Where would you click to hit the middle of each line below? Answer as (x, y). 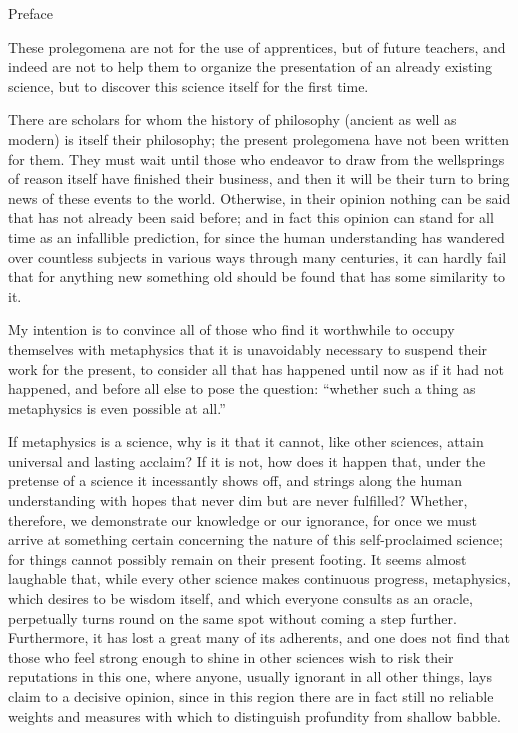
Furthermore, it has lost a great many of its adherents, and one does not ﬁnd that (259, 637)
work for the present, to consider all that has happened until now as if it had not (256, 368)
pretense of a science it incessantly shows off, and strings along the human (235, 480)
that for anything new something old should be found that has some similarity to (257, 276)
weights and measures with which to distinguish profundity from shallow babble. (254, 715)
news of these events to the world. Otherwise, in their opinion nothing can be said (259, 197)
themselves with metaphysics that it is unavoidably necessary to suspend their (248, 348)
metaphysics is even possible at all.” (117, 407)
